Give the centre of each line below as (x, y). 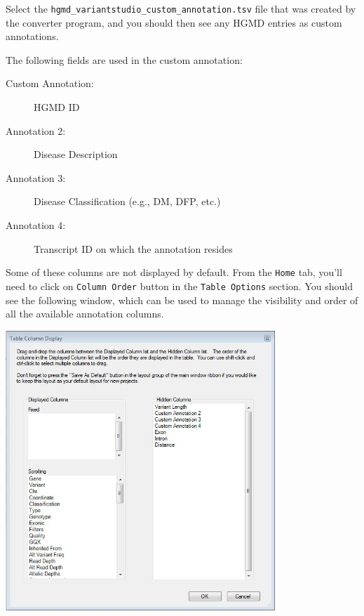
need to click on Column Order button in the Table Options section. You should (179, 286)
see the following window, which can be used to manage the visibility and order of (182, 300)
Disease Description (76, 154)
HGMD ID (57, 107)
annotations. (32, 36)
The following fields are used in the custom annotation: (124, 59)
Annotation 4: (36, 225)
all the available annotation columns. (85, 314)
